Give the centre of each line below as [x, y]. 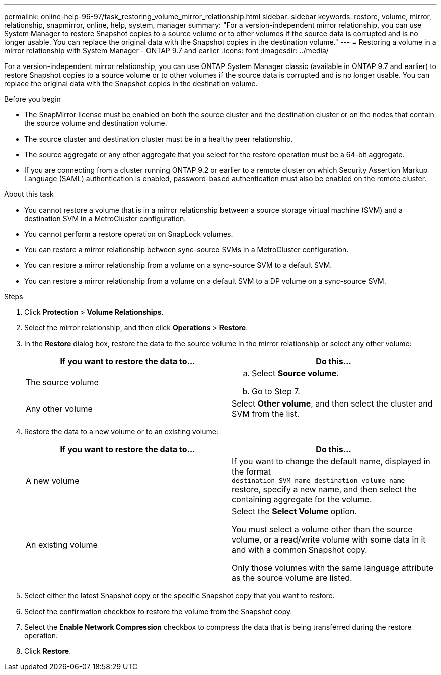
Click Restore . [48, 651]
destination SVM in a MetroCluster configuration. [105, 218]
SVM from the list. [266, 414]
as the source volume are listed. [292, 578]
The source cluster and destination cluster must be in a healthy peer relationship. [159, 139]
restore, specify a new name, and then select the [324, 489]
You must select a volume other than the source [322, 529]
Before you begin [32, 99]
